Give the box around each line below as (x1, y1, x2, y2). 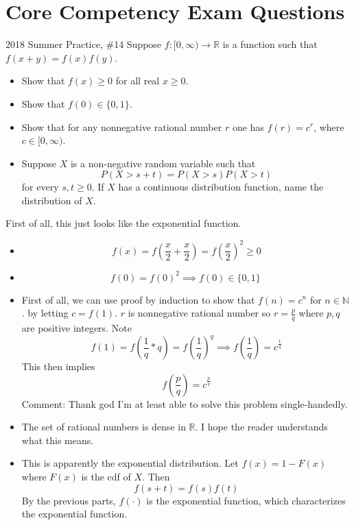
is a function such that (222, 37, 318, 51)
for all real (115, 73, 160, 88)
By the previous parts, (21, 493, 116, 507)
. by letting (21, 306, 69, 320)
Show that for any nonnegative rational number (21, 119, 222, 134)
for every (21, 180, 59, 194)
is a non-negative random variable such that (70, 156, 256, 170)
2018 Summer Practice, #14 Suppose (5, 37, 162, 51)
